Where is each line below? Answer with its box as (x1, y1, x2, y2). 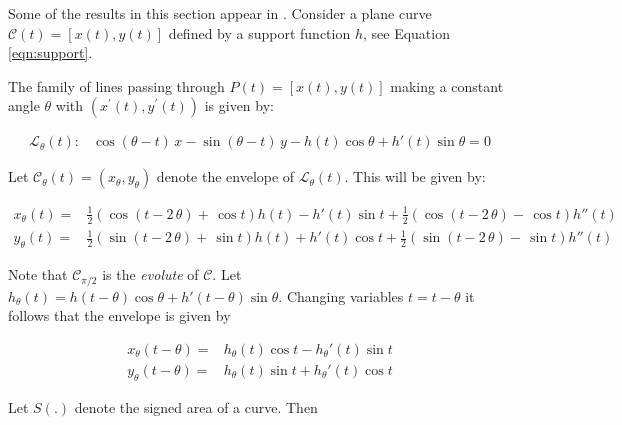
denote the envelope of (156, 166, 295, 187)
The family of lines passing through (8, 75, 225, 96)
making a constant (390, 75, 504, 96)
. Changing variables (278, 285, 404, 306)
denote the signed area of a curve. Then (74, 396, 318, 417)
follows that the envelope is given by (8, 305, 231, 326)
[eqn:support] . (8, 42, 93, 63)
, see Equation (362, 22, 450, 43)
